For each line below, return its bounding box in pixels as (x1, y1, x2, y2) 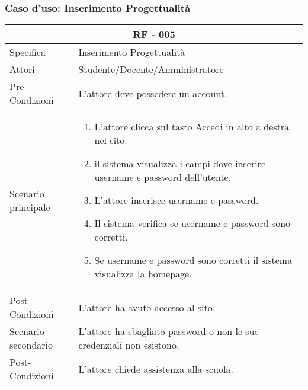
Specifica (9, 45, 46, 59)
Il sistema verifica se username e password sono (94, 216, 291, 231)
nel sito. (94, 133, 127, 148)
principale (9, 200, 50, 214)
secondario (9, 338, 53, 352)
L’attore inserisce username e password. (94, 193, 259, 207)
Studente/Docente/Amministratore (78, 62, 224, 76)
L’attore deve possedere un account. (78, 86, 227, 100)
